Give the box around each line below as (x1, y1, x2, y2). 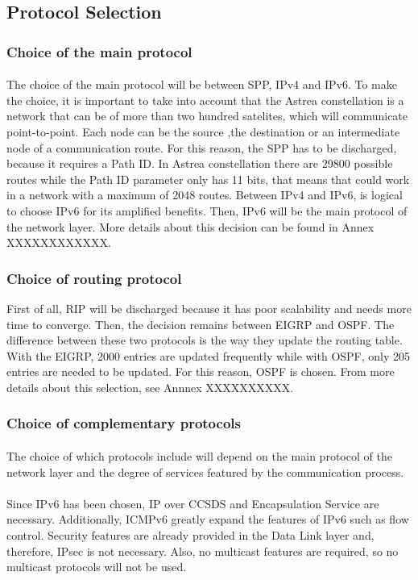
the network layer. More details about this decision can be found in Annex (6, 218, 375, 235)
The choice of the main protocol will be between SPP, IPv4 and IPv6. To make (6, 76, 397, 93)
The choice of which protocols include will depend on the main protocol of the (6, 447, 392, 464)
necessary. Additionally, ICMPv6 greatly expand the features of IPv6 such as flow (6, 511, 409, 528)
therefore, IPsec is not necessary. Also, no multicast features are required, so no (6, 542, 399, 559)
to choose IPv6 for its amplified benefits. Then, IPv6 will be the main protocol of (6, 202, 408, 219)
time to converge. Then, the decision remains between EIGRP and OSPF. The (6, 315, 395, 332)
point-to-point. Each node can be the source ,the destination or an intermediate (6, 123, 400, 140)
